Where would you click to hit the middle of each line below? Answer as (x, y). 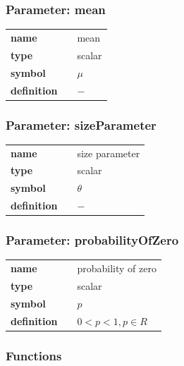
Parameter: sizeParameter (81, 124)
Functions (34, 355)
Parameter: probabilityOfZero (92, 240)
